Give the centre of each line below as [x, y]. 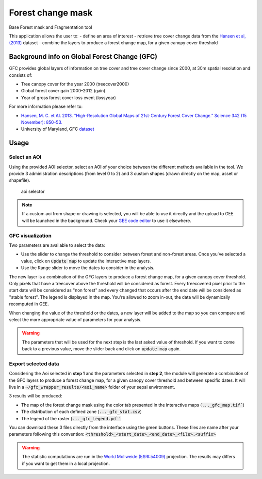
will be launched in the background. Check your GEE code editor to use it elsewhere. [107, 221]
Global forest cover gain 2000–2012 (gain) [63, 91]
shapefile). [20, 180]
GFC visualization [30, 236]
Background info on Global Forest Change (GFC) [83, 57]
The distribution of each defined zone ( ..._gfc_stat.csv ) [82, 412]
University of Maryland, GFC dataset [58, 129]
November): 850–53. [42, 122]
